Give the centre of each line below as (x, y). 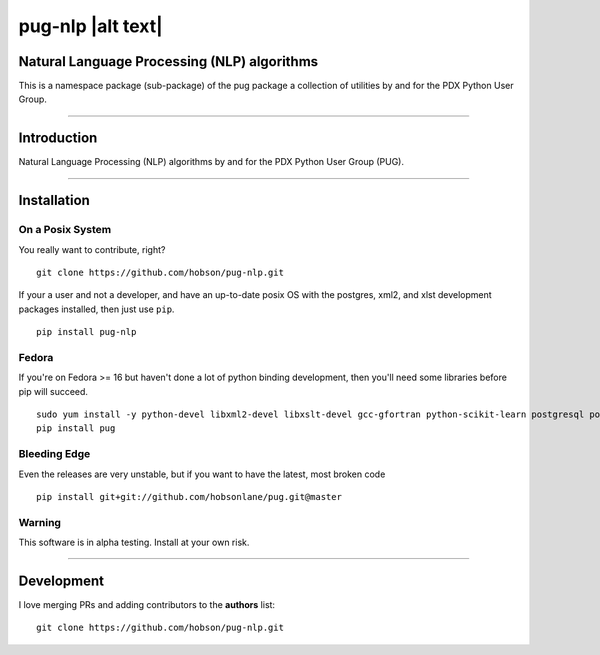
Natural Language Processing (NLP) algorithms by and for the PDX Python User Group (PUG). (211, 162)
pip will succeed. (53, 391)
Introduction (58, 138)
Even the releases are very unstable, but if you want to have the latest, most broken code (202, 474)
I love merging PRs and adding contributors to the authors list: (146, 604)
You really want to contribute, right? (92, 249)
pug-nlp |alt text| (91, 26)
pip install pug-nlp (86, 332)
